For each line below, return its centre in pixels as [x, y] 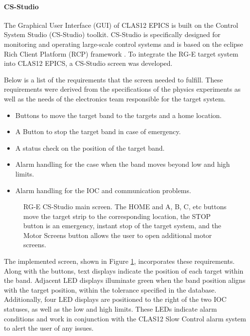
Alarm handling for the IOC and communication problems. [103, 190]
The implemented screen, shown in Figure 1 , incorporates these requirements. [119, 261]
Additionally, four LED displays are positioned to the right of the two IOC [115, 299]
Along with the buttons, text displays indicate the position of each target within [124, 270]
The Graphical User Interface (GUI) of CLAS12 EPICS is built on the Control [121, 25]
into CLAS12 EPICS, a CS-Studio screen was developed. [88, 63]
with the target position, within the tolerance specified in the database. [110, 289]
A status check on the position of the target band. [90, 148]
